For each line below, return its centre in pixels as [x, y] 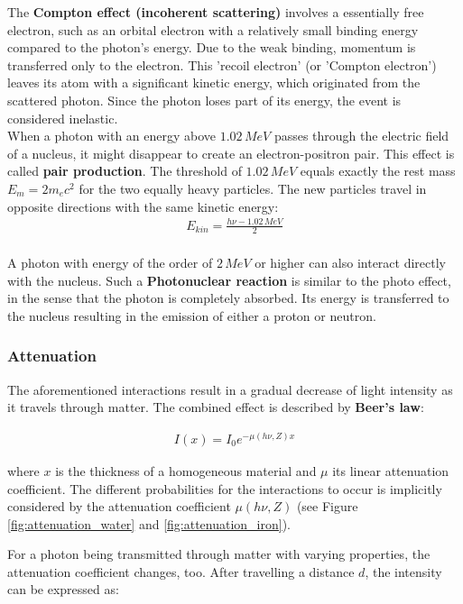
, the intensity [403, 571]
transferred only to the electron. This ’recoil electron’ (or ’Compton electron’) [222, 64]
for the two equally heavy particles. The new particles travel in [253, 188]
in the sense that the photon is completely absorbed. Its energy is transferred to [228, 298]
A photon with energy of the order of [110, 263]
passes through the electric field [361, 136]
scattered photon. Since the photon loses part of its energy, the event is [204, 100]
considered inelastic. [63, 118]
